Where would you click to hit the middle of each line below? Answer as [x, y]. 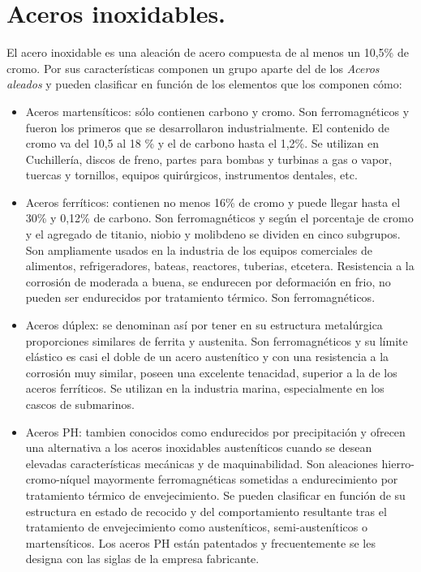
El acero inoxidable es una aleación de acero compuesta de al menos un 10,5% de [208, 52]
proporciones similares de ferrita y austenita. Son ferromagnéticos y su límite [217, 340]
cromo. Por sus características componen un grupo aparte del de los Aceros [193, 68]
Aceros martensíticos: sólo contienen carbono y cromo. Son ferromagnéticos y [217, 111]
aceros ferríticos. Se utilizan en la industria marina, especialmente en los [205, 388]
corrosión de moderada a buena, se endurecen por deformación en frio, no [208, 281]
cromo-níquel [58, 479]
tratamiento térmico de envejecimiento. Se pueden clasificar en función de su [215, 495]
